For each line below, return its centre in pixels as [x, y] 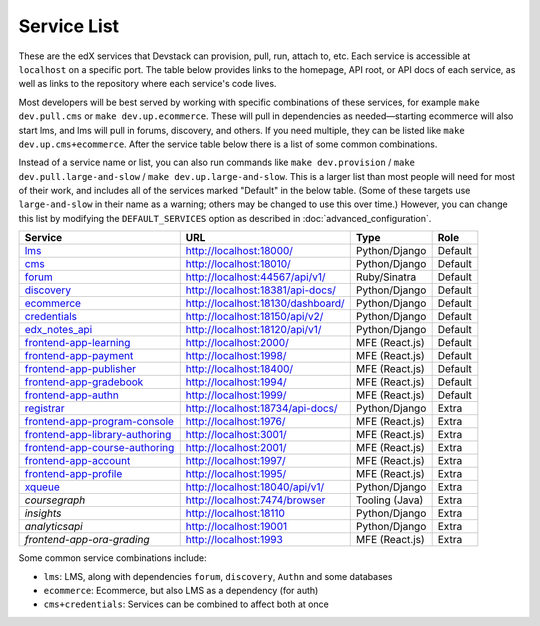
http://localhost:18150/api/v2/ [254, 317]
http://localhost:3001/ [236, 435]
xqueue [42, 487]
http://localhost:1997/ [235, 461]
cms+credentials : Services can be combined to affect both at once [186, 604]
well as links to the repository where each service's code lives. [147, 84]
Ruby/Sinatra [386, 277]
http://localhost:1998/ [236, 356]
